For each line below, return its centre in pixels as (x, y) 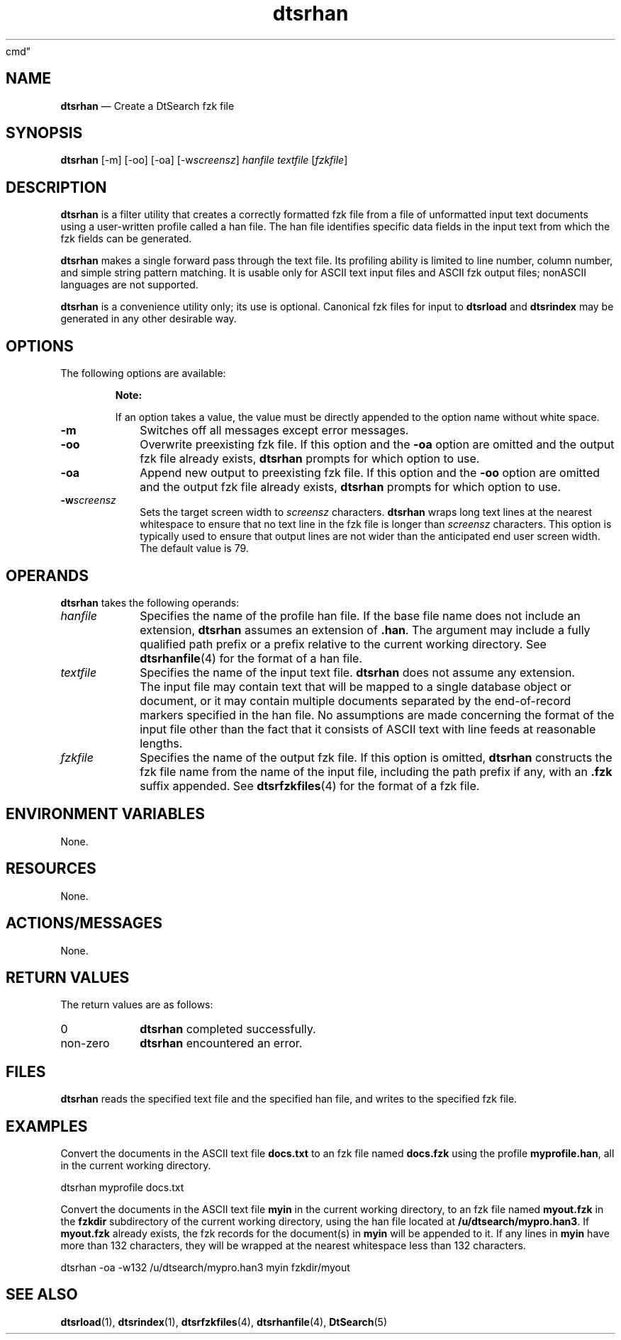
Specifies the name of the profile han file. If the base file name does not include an (360, 615)
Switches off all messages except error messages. (274, 430)
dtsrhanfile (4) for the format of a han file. (251, 658)
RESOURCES (51, 869)
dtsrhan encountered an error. (221, 1043)
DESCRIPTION (56, 187)
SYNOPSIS (44, 133)
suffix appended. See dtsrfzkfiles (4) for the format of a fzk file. (310, 786)
